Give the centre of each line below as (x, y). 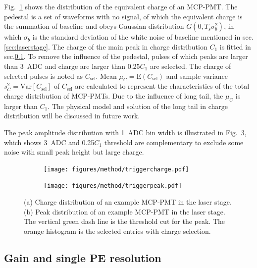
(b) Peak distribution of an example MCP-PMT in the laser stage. (125, 211)
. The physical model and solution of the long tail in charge (138, 106)
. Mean (106, 76)
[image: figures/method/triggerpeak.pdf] (113, 186)
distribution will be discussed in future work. (72, 116)
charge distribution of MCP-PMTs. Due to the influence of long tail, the (114, 95)
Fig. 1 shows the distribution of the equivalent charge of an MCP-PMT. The (121, 6)
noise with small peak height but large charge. (74, 152)
